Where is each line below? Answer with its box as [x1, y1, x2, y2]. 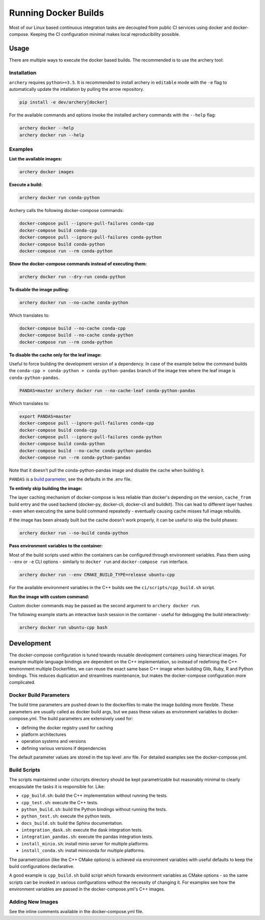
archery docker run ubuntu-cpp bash [19, 625, 108, 630]
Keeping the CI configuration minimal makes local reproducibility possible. [30, 31, 180, 37]
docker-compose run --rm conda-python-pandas [19, 455, 131, 460]
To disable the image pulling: [9, 286, 69, 292]
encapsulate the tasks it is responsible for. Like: [9, 784, 106, 789]
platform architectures [21, 731, 66, 737]
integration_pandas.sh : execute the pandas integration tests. [21, 834, 154, 839]
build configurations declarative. [9, 864, 75, 869]
